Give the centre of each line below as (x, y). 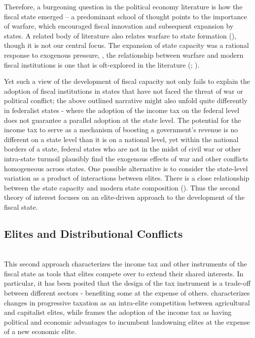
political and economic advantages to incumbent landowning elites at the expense (127, 321)
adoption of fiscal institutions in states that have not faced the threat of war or (124, 91)
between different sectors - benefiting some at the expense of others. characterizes (127, 293)
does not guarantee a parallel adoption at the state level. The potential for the (123, 120)
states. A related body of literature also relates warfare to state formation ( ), (120, 35)
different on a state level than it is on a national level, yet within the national (121, 139)
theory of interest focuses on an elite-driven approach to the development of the (125, 197)
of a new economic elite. (40, 331)
